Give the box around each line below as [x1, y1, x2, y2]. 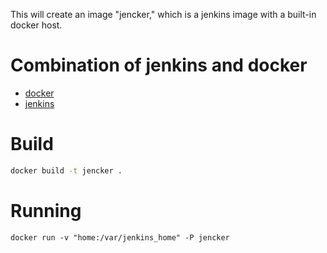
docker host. [10, 19, 63, 31]
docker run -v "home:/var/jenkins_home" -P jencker [10, 232, 230, 243]
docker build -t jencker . [10, 165, 123, 176]
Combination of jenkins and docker [10, 54, 308, 77]
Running [10, 199, 82, 222]
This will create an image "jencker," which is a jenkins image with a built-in [10, 9, 317, 20]
